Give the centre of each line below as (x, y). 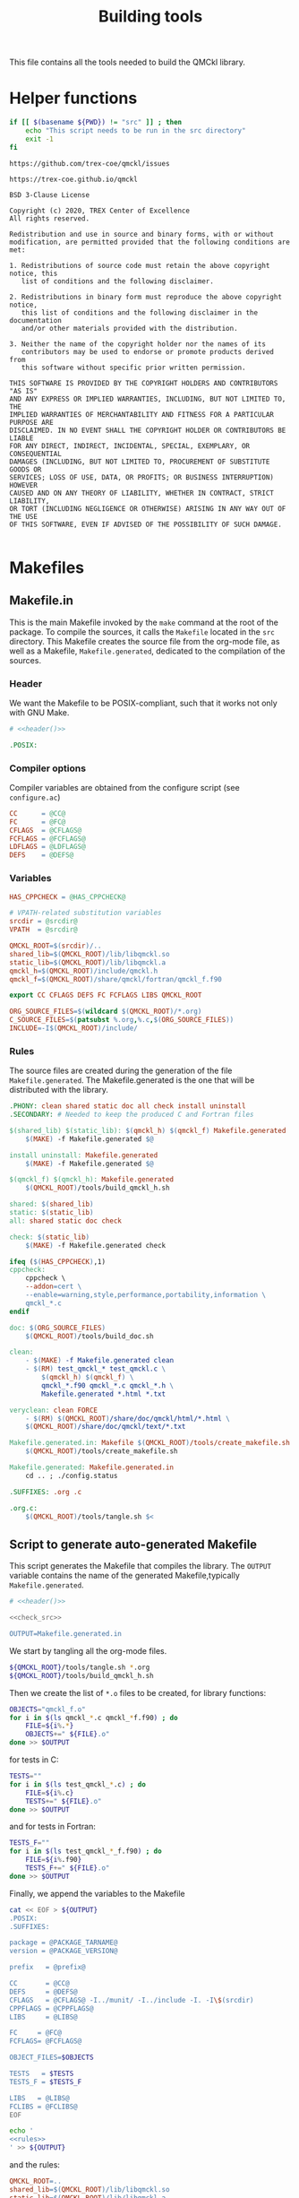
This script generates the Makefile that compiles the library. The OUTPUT (140, 1566)
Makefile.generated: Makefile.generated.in (92, 1467)
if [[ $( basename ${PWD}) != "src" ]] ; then (96, 123)
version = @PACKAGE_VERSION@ (64, 1951)
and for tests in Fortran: (52, 1827)
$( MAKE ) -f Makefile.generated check (96, 1245)
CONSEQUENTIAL (36, 454)
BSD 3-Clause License (50, 195)
